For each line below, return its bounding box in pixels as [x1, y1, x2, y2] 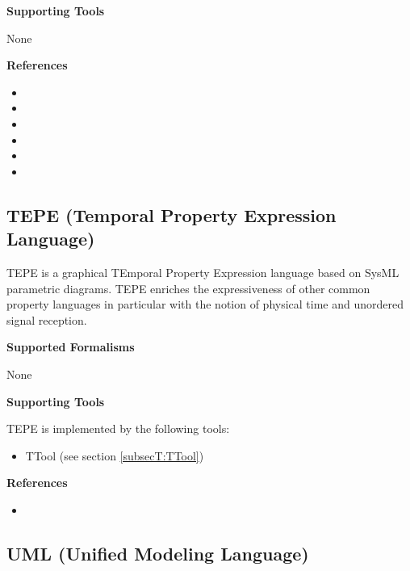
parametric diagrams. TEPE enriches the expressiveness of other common [6, 279, 370, 296]
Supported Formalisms [6, 338, 135, 355]
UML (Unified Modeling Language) [6, 540, 309, 565]
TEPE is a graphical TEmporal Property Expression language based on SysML [6, 263, 400, 280]
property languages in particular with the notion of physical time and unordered [6, 296, 404, 313]
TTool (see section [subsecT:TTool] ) [25, 447, 204, 464]
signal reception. [6, 311, 87, 328]
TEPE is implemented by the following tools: [6, 420, 230, 437]
